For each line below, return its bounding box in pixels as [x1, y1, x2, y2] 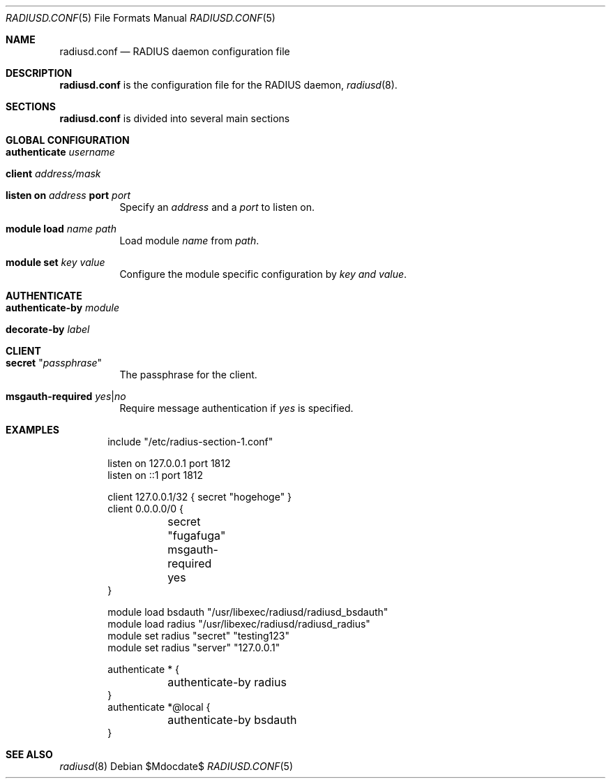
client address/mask [6, 168, 101, 179]
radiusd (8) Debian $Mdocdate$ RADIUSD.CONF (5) [59, 760, 294, 772]
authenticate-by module [6, 302, 120, 313]
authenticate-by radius [167, 675, 287, 689]
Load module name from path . [119, 235, 259, 246]
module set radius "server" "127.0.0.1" [107, 642, 280, 653]
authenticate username [6, 146, 115, 158]
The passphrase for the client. [119, 369, 257, 380]
